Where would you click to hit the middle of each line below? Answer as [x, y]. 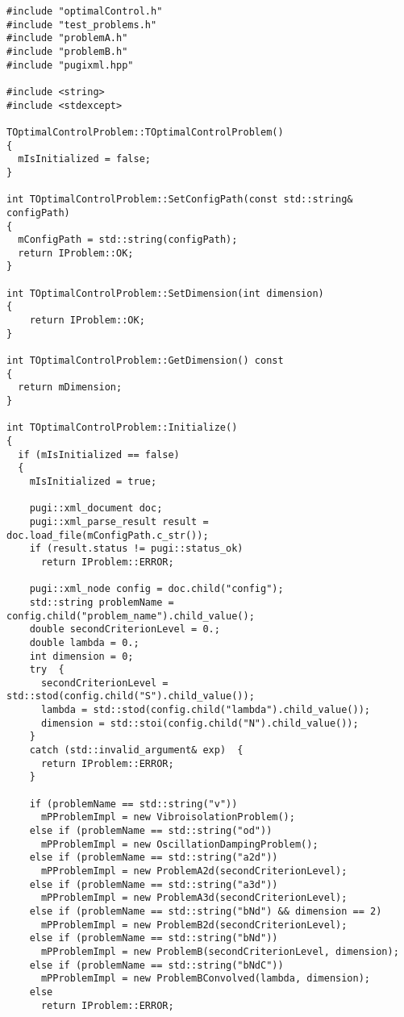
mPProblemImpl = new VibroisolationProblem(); [168, 817]
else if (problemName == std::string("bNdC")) [156, 965]
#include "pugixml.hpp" [70, 65]
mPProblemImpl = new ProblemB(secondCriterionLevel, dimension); [220, 951]
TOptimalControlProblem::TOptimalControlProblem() [145, 132]
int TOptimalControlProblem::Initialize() [122, 428]
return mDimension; [70, 388]
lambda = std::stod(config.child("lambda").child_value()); [206, 710]
